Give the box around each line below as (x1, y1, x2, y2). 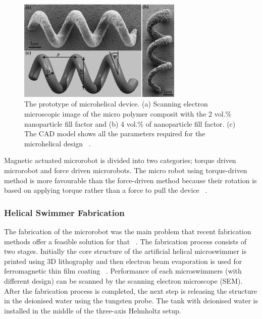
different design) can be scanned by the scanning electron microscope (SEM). (4, 275, 243, 286)
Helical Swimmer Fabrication (4, 206, 125, 219)
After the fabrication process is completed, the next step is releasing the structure (4, 285, 257, 296)
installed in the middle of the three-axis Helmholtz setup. (4, 305, 181, 315)
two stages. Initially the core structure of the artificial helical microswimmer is (4, 246, 247, 256)
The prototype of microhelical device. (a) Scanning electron (24, 98, 208, 109)
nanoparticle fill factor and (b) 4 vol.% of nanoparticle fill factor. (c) (24, 118, 236, 129)
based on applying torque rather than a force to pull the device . (4, 185, 207, 195)
